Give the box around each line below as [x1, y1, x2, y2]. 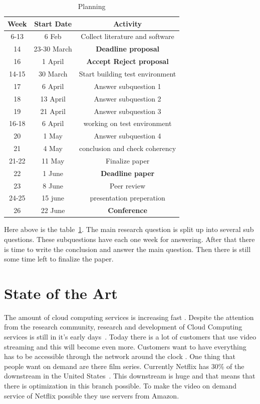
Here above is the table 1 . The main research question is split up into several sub [4, 224, 254, 234]
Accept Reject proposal [86, 56, 169, 66]
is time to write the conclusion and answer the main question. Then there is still [4, 243, 251, 254]
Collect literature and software [81, 31, 174, 41]
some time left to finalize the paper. [4, 253, 114, 264]
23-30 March [34, 43, 72, 54]
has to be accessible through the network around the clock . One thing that [4, 351, 235, 361]
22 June [41, 205, 65, 215]
